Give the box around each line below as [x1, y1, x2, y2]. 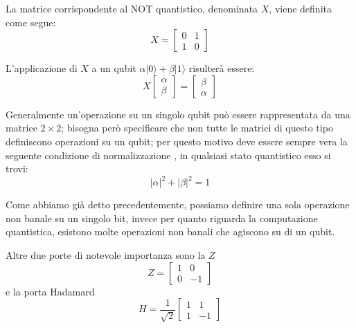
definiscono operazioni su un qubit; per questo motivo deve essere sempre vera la [6, 134, 348, 148]
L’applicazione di [6, 61, 78, 75]
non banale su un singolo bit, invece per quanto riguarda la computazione [6, 210, 318, 225]
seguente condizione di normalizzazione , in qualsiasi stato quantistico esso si [6, 147, 331, 162]
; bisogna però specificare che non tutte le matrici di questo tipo [61, 120, 333, 135]
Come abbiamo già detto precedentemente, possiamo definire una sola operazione [6, 197, 350, 212]
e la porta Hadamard [6, 284, 95, 298]
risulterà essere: [188, 61, 255, 75]
